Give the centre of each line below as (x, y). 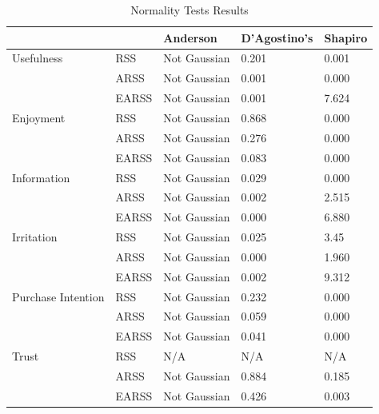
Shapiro (346, 37)
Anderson (190, 37)
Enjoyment (39, 117)
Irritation (35, 237)
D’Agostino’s (277, 37)
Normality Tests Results (189, 10)
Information (41, 177)
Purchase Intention (58, 296)
